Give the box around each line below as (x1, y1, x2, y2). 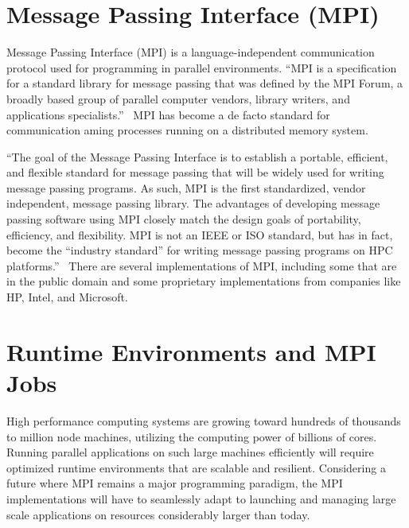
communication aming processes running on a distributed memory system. (6, 122, 368, 138)
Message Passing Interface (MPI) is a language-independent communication (6, 44, 375, 60)
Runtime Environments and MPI (6, 335, 376, 367)
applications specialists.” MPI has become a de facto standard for (6, 106, 330, 122)
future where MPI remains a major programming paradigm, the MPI (6, 475, 343, 491)
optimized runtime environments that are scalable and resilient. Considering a (6, 459, 386, 476)
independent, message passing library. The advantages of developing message (6, 195, 380, 212)
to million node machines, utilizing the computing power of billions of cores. (6, 428, 377, 445)
